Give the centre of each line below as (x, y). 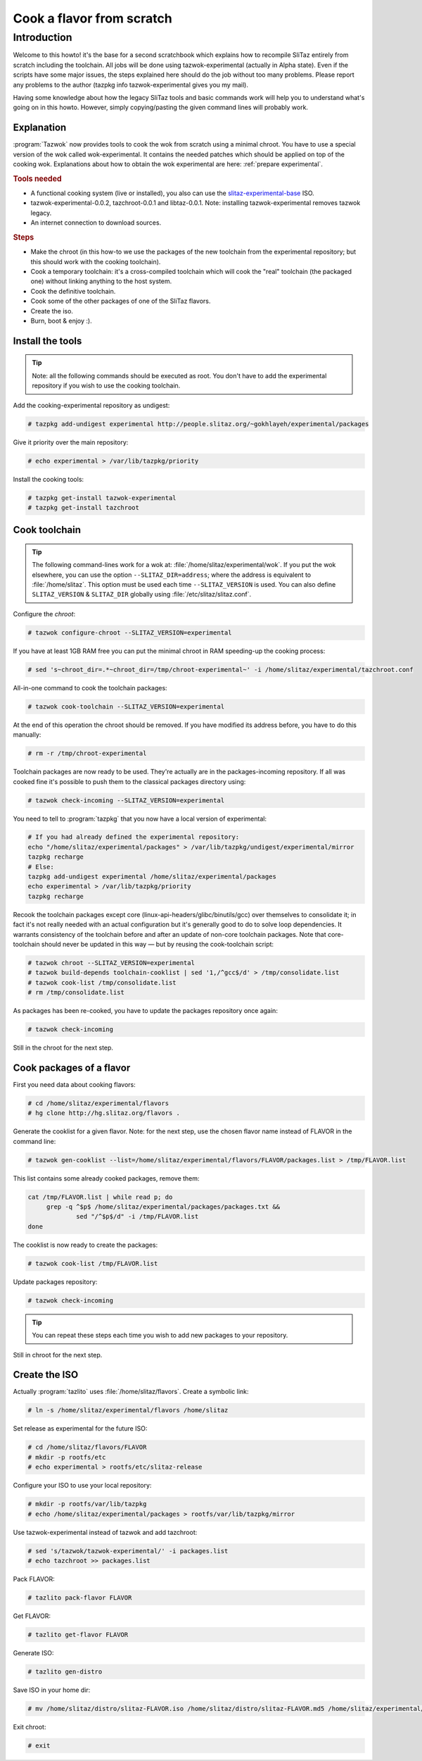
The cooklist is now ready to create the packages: (85, 1245)
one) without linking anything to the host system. (101, 281)
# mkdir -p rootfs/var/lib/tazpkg (87, 1504)
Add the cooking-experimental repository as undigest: (91, 405)
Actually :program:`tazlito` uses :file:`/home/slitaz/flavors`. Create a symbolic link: (131, 1392)
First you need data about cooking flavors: (75, 1084)
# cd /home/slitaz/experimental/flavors (98, 1103)
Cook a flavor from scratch (92, 18)
